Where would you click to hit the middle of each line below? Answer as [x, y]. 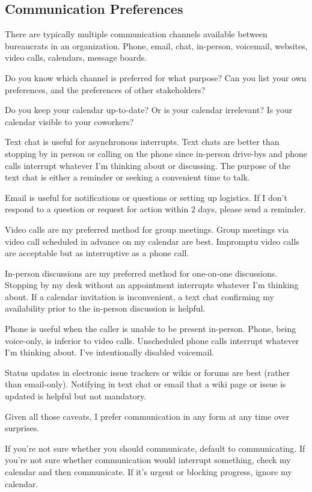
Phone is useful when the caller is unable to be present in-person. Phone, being [151, 329]
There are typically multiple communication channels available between [136, 34]
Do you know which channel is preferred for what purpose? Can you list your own [156, 77]
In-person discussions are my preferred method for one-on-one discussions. [141, 273]
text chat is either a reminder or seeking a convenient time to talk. [127, 177]
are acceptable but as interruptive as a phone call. [97, 253]
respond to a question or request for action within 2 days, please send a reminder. [155, 209]
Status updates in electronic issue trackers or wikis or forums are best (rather [148, 372]
